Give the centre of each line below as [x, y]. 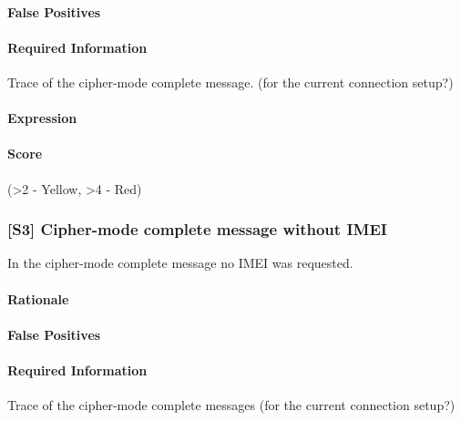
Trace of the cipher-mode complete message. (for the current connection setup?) [230, 82]
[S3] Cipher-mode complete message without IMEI [197, 229]
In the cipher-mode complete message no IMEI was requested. [180, 263]
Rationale [38, 298]
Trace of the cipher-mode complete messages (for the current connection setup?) [231, 405]
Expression [42, 118]
